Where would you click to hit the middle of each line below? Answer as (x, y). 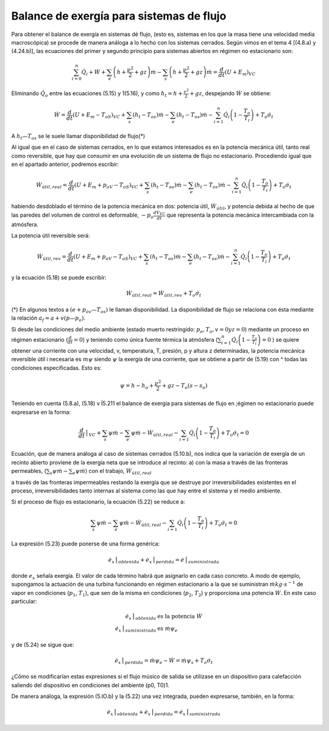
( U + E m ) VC (240, 73)
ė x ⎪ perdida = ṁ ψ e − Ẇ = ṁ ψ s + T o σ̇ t (164, 661)
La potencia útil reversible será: (51, 236)
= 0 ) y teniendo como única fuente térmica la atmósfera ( (146, 339)
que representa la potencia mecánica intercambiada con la (240, 215)
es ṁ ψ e (168, 629)
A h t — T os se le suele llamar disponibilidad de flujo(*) (78, 136)
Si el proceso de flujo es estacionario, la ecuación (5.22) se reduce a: (98, 502)
